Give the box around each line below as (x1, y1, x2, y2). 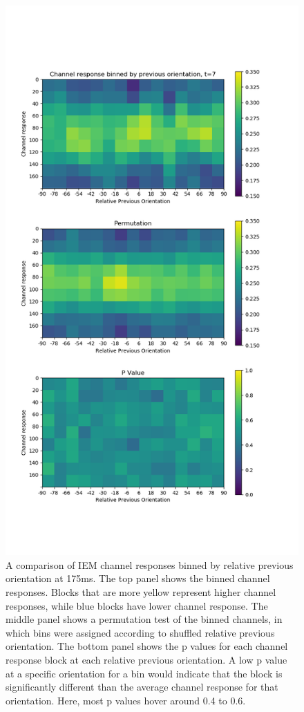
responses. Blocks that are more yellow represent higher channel (6, 584, 276, 599)
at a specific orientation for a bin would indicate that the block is (6, 666, 283, 680)
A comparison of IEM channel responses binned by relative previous (6, 557, 294, 572)
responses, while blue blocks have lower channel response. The (6, 598, 268, 612)
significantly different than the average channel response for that (6, 680, 278, 694)
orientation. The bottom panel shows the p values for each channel (6, 639, 288, 653)
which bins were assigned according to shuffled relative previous (6, 625, 275, 639)
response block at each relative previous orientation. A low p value (6, 652, 287, 666)
